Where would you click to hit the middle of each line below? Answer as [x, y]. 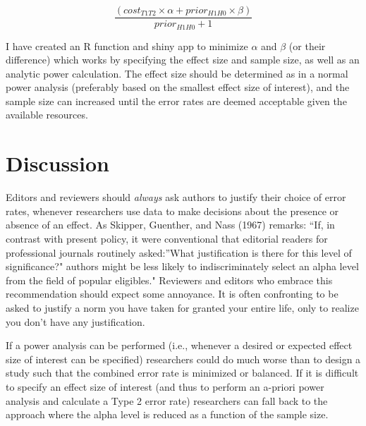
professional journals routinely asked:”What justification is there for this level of [179, 252]
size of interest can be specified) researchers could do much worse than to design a [183, 359]
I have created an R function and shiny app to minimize [127, 45]
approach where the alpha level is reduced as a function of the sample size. [167, 414]
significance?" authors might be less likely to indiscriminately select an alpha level [182, 266]
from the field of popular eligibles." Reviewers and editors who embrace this [169, 280]
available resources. [47, 115]
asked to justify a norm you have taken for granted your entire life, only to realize [182, 307]
